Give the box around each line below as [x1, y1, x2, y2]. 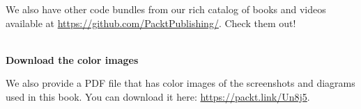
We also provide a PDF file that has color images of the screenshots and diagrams [6, 76, 355, 90]
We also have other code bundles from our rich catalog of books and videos [6, 2, 326, 16]
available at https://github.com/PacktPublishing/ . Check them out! [6, 15, 296, 30]
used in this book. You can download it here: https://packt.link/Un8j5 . [6, 89, 310, 103]
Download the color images [6, 52, 139, 67]
